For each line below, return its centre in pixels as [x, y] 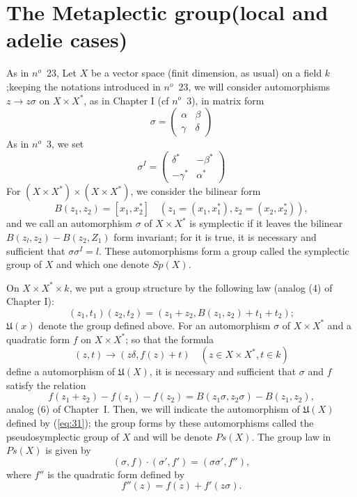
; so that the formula [170, 339]
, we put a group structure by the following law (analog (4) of [201, 287]
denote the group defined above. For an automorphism [154, 325]
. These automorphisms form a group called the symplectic [224, 250]
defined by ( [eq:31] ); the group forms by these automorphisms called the [160, 422]
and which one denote [103, 264]
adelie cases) [67, 39]
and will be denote [173, 436]
